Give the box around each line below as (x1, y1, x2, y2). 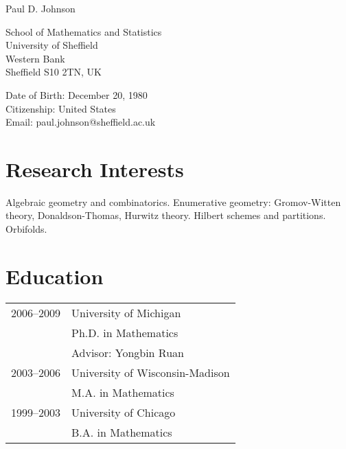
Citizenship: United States (5, 101, 116, 115)
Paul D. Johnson (5, 1, 76, 15)
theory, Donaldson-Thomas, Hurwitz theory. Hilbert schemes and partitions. (5, 208, 326, 222)
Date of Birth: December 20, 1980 (5, 87, 148, 102)
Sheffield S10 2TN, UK (5, 65, 102, 79)
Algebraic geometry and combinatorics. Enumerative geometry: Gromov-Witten (5, 194, 341, 209)
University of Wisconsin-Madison (71, 364, 230, 380)
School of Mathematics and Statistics (5, 24, 162, 38)
